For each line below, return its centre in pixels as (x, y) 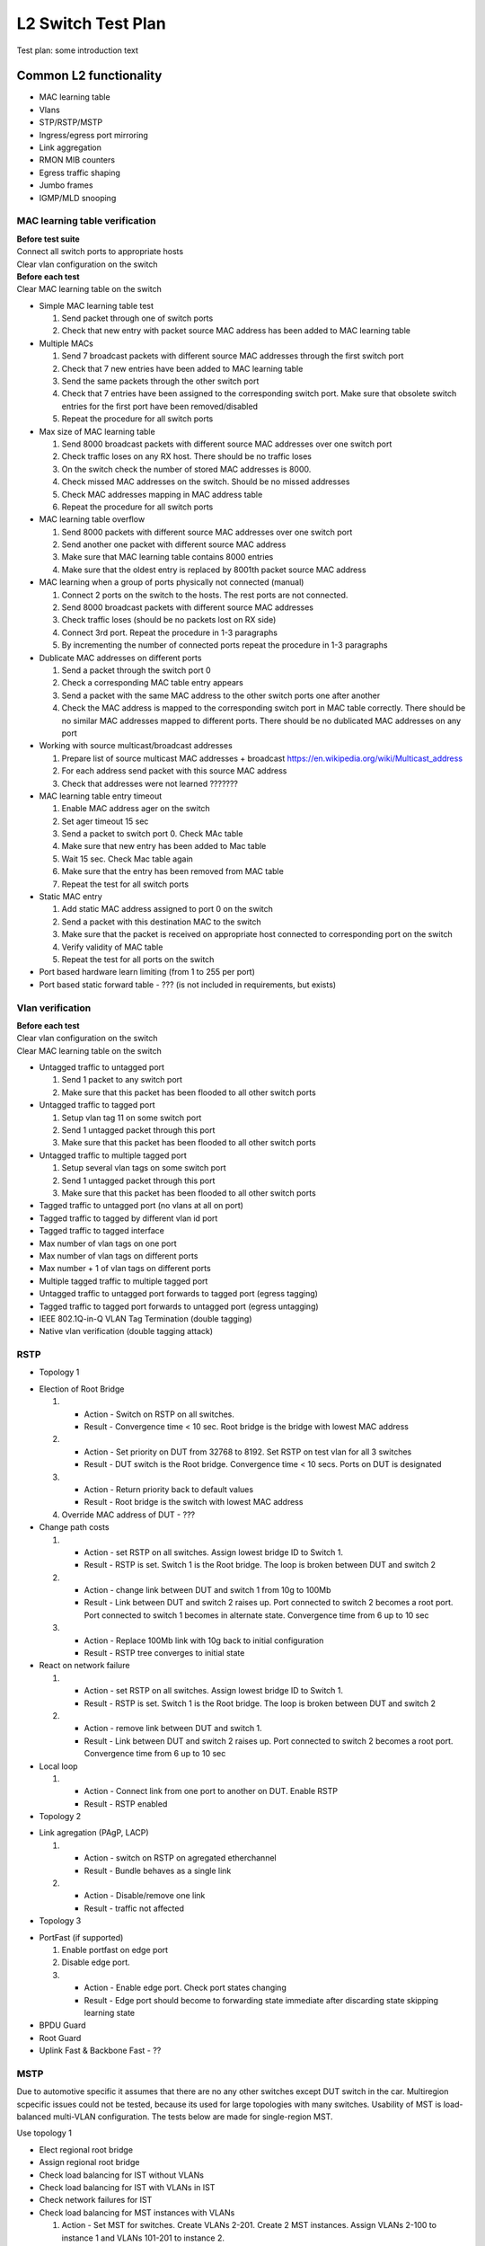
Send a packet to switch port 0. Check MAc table (152, 834)
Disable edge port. (96, 1962)
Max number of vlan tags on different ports (119, 1256)
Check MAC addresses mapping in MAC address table (162, 494)
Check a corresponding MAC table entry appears (153, 683)
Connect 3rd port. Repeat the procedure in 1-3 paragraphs (170, 632)
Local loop (58, 1766)
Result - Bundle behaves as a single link (158, 1870)
